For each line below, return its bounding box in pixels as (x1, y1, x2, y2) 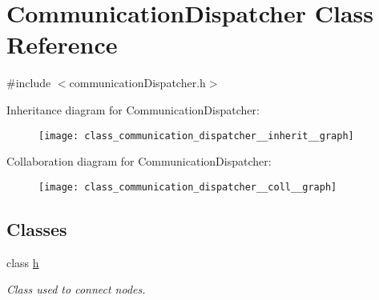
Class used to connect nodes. (6, 281, 146, 298)
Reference (6, 28, 118, 61)
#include (6, 74, 51, 91)
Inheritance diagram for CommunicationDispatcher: (6, 101, 260, 118)
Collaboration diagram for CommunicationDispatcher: (6, 153, 272, 170)
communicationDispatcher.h (69, 74, 206, 91)
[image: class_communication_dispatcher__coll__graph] (38, 181, 337, 193)
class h (6, 254, 39, 270)
